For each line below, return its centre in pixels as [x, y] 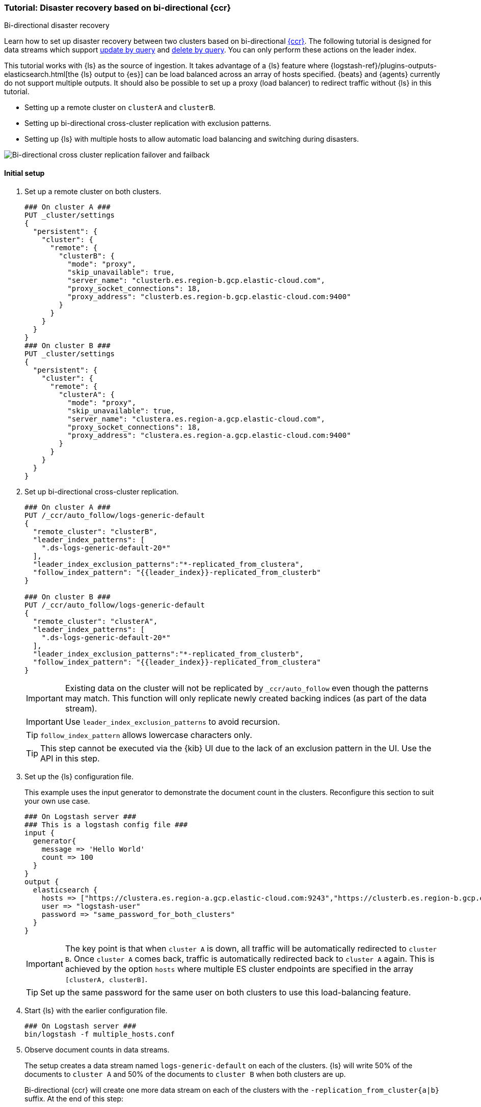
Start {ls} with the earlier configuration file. [96, 1010]
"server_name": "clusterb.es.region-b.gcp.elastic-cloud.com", [196, 280]
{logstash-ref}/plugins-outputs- [384, 66]
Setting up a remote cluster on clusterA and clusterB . [120, 108]
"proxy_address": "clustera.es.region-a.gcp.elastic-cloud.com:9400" [209, 435]
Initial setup [24, 173]
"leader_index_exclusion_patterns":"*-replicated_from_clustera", [168, 564]
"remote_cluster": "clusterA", [95, 621]
